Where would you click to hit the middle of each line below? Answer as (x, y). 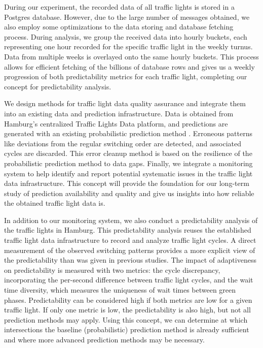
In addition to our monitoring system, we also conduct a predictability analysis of (131, 220)
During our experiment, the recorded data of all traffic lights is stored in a (119, 7)
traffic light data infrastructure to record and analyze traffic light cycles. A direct (130, 240)
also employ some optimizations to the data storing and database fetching (119, 27)
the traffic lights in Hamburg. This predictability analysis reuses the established (128, 230)
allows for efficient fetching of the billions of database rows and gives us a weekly (129, 66)
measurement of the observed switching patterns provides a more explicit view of (130, 250)
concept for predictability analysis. (58, 86)
